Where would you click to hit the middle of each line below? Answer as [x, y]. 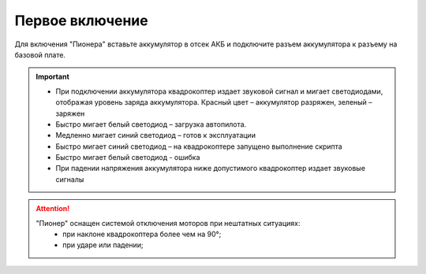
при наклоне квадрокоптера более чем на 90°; [142, 234]
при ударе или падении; [103, 245]
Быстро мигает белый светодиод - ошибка [128, 157]
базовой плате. [40, 54]
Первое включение [82, 20]
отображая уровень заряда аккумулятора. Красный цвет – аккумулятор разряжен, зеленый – [214, 102]
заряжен [70, 113]
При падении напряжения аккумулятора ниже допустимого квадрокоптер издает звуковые [211, 168]
